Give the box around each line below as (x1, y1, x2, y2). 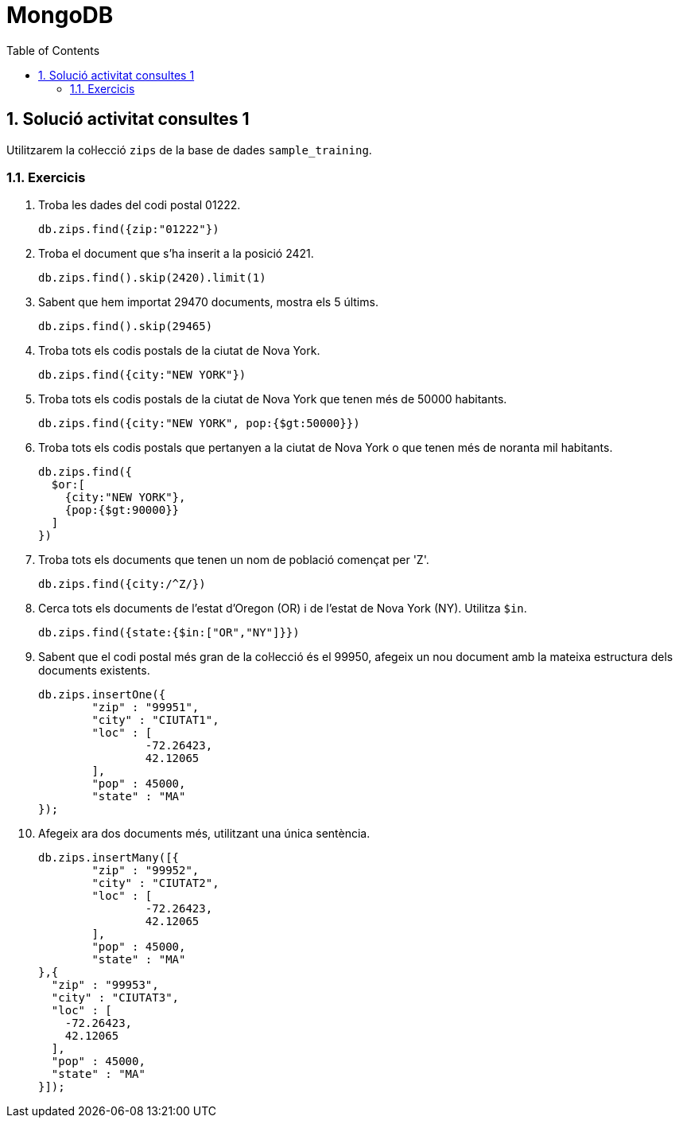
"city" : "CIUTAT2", (91, 877, 219, 890)
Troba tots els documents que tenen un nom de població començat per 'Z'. (38, 553, 429, 567)
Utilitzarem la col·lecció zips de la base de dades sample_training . (6, 142, 372, 157)
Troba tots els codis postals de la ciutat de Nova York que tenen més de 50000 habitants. (38, 392, 507, 406)
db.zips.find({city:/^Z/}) (38, 578, 206, 591)
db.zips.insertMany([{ (38, 851, 180, 865)
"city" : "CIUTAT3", (51, 991, 180, 1005)
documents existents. (38, 663, 150, 678)
